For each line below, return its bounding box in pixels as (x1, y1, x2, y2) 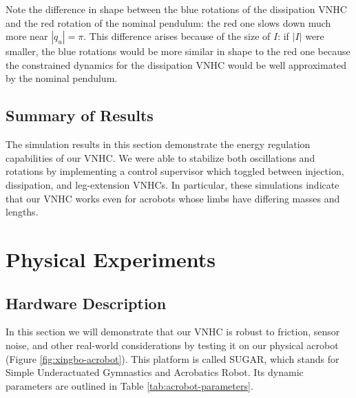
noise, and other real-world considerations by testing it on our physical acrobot (6, 337, 339, 352)
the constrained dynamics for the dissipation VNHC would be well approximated (6, 57, 347, 72)
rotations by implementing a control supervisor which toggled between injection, (6, 164, 344, 178)
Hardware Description (6, 292, 167, 313)
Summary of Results (6, 105, 154, 126)
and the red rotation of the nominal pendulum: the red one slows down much (6, 15, 331, 30)
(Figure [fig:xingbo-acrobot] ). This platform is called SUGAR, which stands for (6, 351, 339, 366)
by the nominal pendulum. (6, 71, 118, 85)
